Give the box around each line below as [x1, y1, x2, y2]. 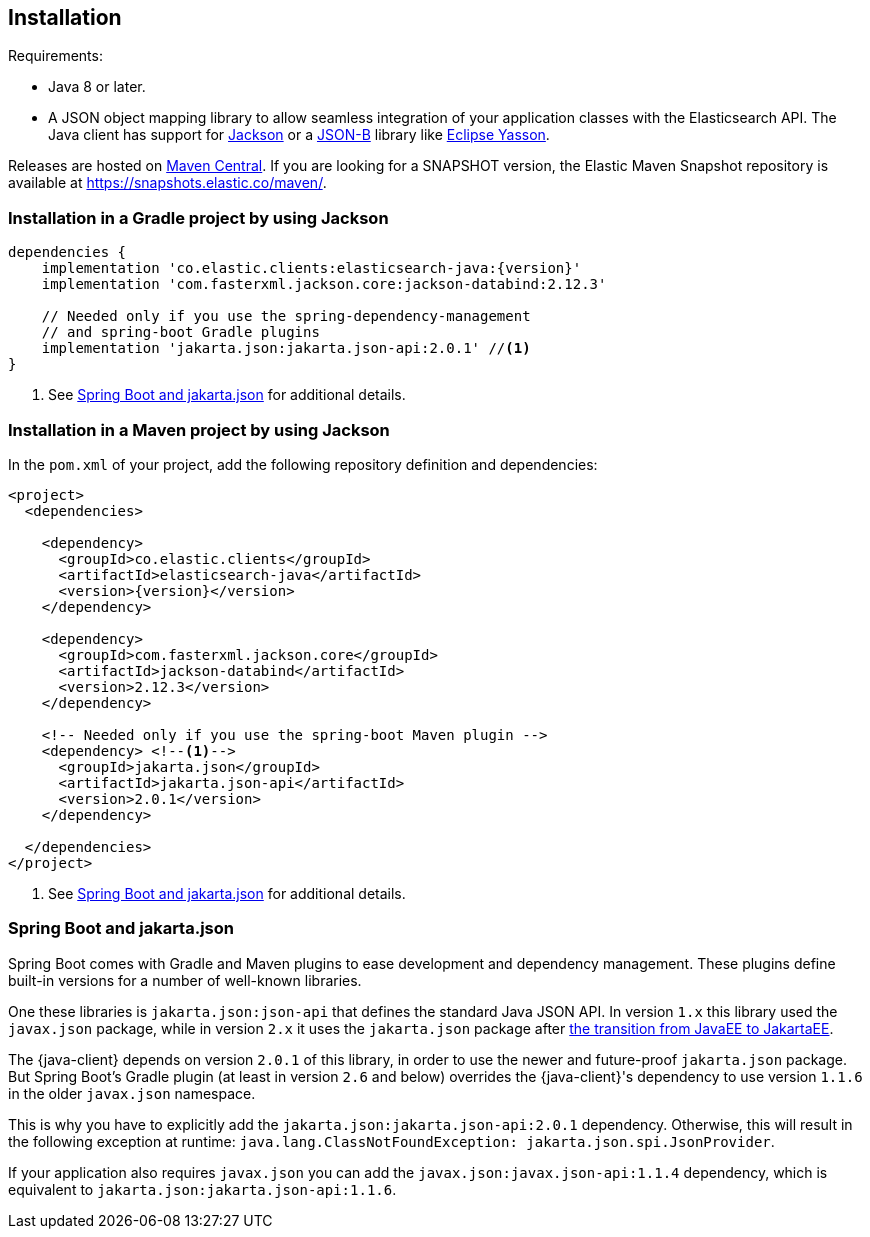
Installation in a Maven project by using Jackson [8, 419, 390, 440]
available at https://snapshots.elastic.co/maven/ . [8, 174, 327, 192]
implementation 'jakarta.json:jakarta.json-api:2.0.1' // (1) [41, 340, 531, 357]
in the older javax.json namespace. [8, 1084, 256, 1102]
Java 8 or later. [48, 78, 146, 96]
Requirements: [8, 47, 103, 65]
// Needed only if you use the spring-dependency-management [41, 308, 531, 325]
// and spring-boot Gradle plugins [41, 324, 320, 341]
